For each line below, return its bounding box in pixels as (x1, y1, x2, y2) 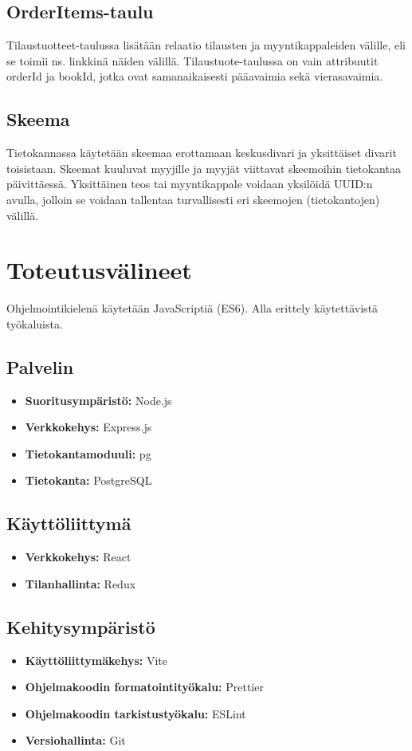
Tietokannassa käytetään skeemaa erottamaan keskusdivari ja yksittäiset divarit (6, 144, 397, 161)
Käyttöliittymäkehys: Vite (25, 651, 168, 668)
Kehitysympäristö (6, 614, 155, 639)
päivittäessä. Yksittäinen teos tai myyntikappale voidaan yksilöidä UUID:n (6, 175, 373, 192)
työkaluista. (6, 315, 63, 332)
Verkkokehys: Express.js (25, 419, 152, 435)
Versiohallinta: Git (25, 732, 126, 749)
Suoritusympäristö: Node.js (25, 391, 172, 408)
